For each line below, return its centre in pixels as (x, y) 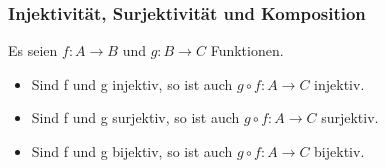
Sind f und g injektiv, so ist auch (132, 83)
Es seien (33, 50)
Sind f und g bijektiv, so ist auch (132, 151)
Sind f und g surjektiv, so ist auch (135, 117)
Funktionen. (247, 50)
